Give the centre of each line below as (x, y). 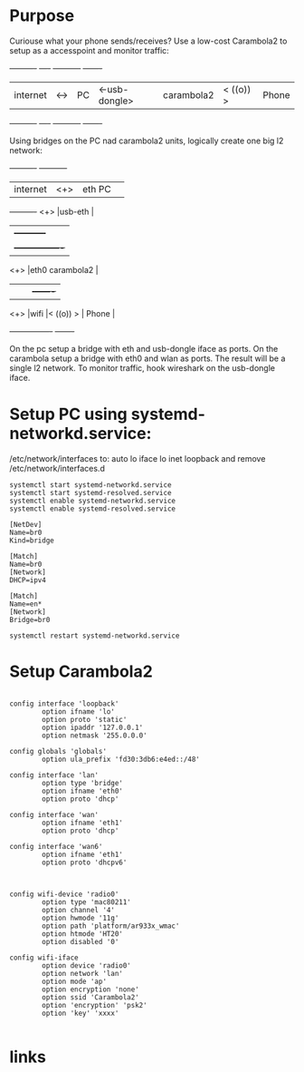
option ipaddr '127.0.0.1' (93, 727)
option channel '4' (79, 910)
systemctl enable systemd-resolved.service (93, 509)
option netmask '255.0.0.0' (95, 736)
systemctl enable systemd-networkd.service (93, 501)
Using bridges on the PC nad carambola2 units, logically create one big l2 (147, 141)
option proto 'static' (85, 719)
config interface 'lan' (54, 775)
